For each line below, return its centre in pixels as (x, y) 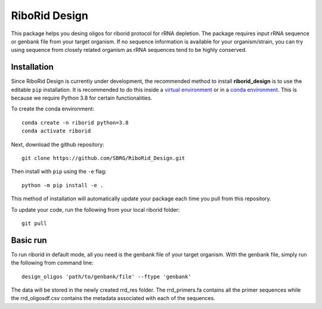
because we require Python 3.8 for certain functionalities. (82, 98)
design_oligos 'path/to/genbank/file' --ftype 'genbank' (107, 276)
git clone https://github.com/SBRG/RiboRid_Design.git (103, 158)
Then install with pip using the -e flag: (59, 172)
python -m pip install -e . (63, 185)
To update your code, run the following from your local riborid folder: (95, 209)
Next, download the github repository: (58, 144)
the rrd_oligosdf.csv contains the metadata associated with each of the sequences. (113, 298)
